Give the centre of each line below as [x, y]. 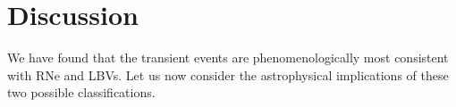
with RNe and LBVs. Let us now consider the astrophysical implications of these [228, 74]
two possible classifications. [81, 92]
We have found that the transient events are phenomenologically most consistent [228, 58]
